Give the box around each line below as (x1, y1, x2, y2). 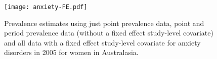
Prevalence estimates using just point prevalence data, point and (4, 17, 204, 28)
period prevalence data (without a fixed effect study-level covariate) (4, 27, 213, 38)
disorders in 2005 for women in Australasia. (4, 47, 139, 57)
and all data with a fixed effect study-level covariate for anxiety (4, 37, 201, 47)
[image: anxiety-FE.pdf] (4, 3, 88, 10)
